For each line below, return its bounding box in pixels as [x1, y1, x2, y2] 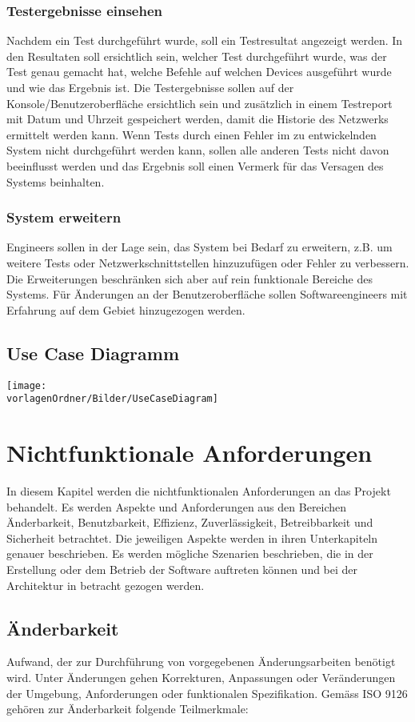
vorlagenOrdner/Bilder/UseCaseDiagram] [6, 393, 218, 405]
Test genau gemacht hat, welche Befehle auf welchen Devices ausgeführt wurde [6, 63, 392, 80]
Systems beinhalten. [6, 173, 105, 190]
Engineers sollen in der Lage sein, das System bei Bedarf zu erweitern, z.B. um [6, 239, 393, 255]
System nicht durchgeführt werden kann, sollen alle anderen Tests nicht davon [6, 142, 389, 158]
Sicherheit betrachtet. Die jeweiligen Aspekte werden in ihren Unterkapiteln [6, 529, 378, 546]
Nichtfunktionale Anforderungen [6, 436, 373, 469]
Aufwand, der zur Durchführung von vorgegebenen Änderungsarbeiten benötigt [6, 653, 396, 670]
